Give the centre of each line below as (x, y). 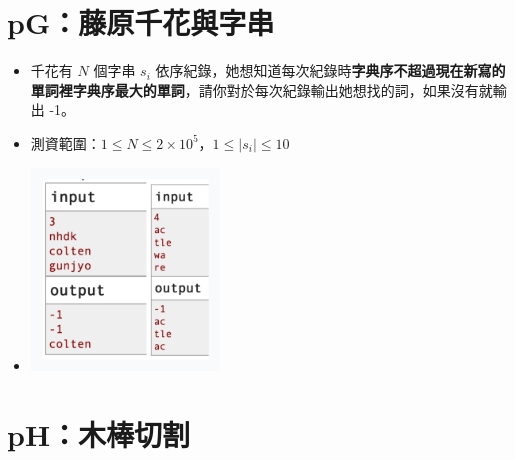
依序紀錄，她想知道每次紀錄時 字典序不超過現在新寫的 (330, 70)
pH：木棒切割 (99, 433)
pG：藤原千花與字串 (141, 22)
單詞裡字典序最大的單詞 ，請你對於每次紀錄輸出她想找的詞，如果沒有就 (261, 89)
